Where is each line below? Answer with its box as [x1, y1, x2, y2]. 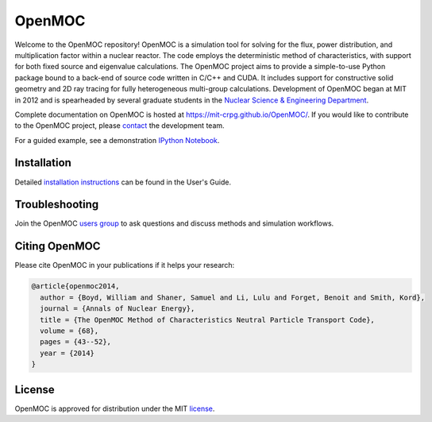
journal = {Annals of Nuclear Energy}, [40, 304, 195, 313]
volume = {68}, [40, 326, 99, 335]
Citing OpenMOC [14, 239, 101, 254]
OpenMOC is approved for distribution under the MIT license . [14, 404, 215, 413]
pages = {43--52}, [40, 338, 111, 347]
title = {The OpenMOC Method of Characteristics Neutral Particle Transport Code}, [40, 315, 375, 324]
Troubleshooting [14, 198, 99, 211]
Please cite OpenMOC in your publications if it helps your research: [14, 261, 235, 270]
